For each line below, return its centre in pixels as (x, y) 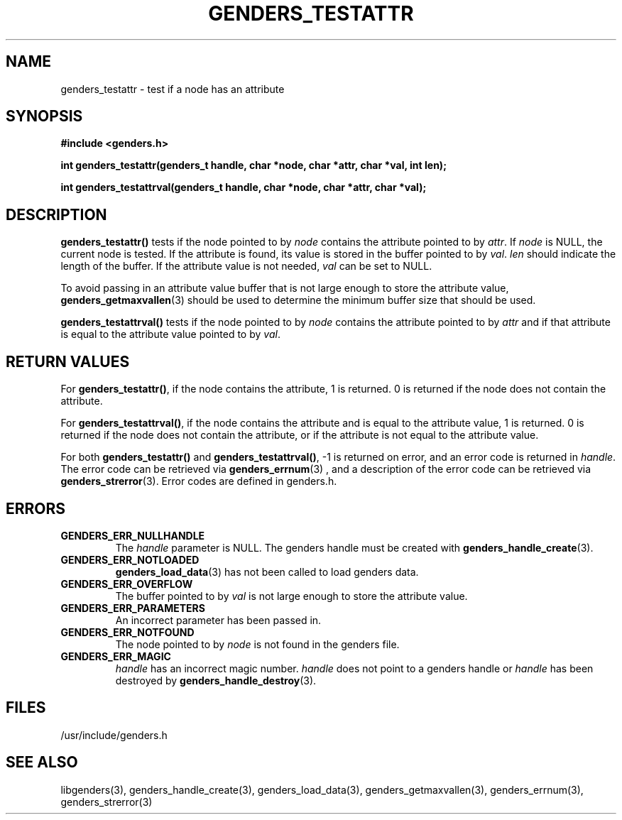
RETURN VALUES (68, 361)
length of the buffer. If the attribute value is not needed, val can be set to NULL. (246, 266)
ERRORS (36, 508)
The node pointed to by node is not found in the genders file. (257, 644)
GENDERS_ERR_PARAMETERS (133, 608)
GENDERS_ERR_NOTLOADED (130, 559)
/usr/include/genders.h (114, 735)
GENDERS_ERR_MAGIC (116, 656)
